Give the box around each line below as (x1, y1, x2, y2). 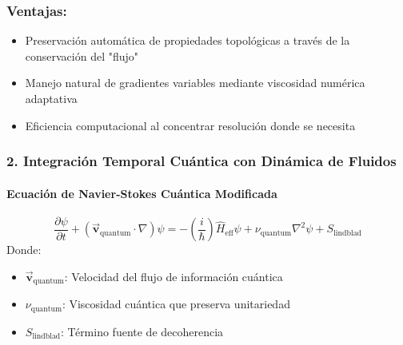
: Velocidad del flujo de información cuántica (64, 268, 283, 284)
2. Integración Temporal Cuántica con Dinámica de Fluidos (6, 151, 397, 171)
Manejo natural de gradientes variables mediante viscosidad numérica (25, 74, 365, 91)
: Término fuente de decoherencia (61, 323, 224, 339)
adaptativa (25, 90, 78, 106)
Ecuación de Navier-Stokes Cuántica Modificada (6, 184, 277, 201)
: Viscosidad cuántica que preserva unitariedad (62, 295, 290, 312)
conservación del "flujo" (25, 47, 139, 64)
